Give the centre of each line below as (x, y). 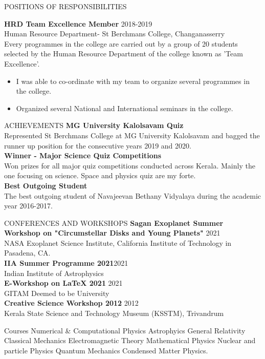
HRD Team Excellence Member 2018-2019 (78, 23)
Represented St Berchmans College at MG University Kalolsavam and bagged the (132, 135)
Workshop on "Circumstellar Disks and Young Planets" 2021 (112, 233)
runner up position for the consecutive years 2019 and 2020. (98, 145)
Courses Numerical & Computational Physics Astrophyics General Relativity (125, 330)
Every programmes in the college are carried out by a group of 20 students (121, 43)
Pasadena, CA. (27, 253)
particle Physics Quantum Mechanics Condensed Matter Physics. (106, 350)
